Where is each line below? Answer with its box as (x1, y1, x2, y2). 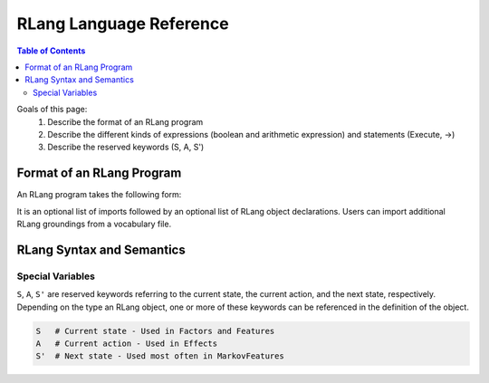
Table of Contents (16, 45, 86, 56)
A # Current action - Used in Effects (35, 338, 217, 349)
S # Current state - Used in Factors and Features (35, 326, 275, 336)
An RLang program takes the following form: (16, 189, 182, 200)
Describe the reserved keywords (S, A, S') (47, 141, 205, 153)
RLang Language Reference (16, 14, 230, 34)
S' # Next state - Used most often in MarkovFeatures (35, 351, 284, 361)
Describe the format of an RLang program (47, 116, 204, 127)
